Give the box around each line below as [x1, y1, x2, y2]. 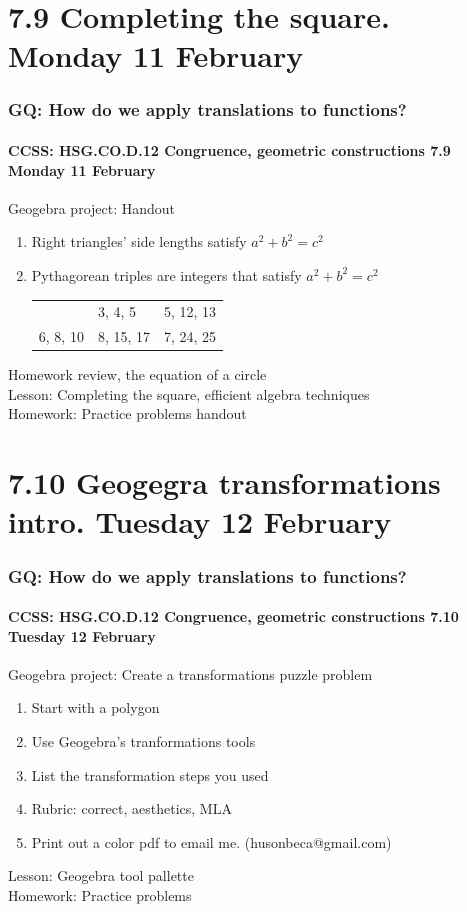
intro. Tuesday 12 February [8, 501, 392, 542]
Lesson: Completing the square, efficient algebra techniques [8, 383, 370, 404]
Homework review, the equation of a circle [8, 364, 267, 385]
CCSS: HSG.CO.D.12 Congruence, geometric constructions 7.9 [8, 140, 451, 160]
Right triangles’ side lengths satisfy [31, 231, 247, 252]
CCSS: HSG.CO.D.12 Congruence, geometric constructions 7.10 [8, 606, 459, 627]
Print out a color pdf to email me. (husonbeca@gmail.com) [31, 831, 392, 852]
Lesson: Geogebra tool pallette [8, 865, 194, 886]
